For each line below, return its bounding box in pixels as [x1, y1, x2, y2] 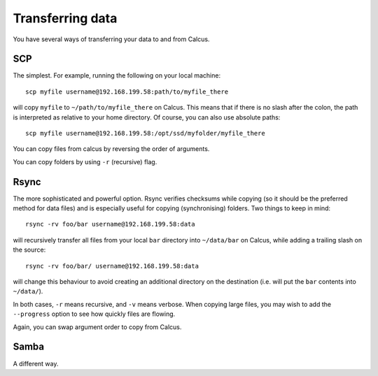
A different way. [13, 359, 59, 368]
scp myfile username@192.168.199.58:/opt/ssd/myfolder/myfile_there [25, 129, 265, 138]
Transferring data [13, 10, 118, 26]
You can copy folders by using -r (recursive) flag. [13, 157, 157, 166]
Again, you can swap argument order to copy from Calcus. [13, 322, 182, 331]
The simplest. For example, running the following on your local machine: [13, 71, 220, 80]
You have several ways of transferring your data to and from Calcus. [13, 35, 210, 43]
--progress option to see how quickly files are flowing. [13, 310, 176, 318]
